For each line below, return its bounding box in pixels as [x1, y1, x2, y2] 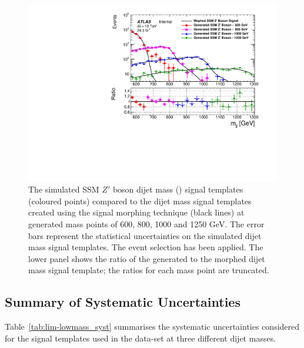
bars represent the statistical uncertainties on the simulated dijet [28, 229, 262, 241]
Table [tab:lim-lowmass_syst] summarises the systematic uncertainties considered [5, 320, 300, 333]
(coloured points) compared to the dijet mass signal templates [28, 194, 252, 207]
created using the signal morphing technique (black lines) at [28, 206, 245, 218]
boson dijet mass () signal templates [112, 183, 243, 195]
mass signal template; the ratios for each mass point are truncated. [28, 264, 269, 276]
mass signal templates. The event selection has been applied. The [28, 241, 263, 253]
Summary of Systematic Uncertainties [5, 293, 240, 311]
